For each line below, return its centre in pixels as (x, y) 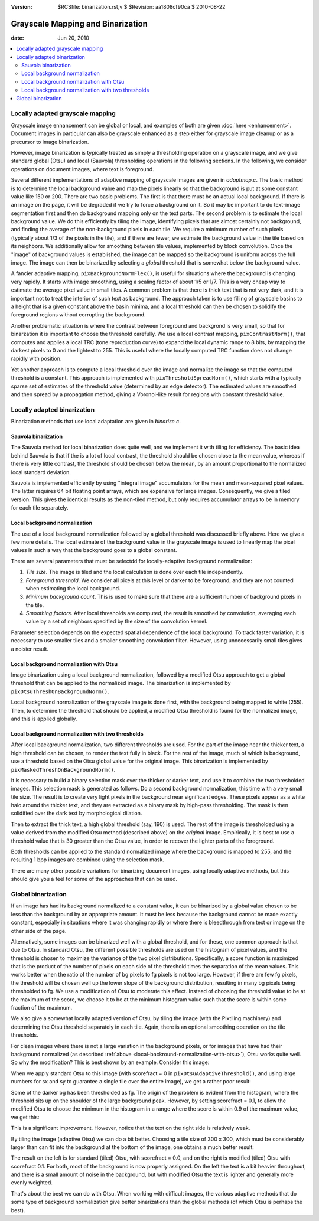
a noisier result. (30, 649)
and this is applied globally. (44, 719)
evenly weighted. (32, 1183)
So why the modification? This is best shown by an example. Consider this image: (110, 1062)
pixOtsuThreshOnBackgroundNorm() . (60, 691)
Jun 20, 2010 (74, 38)
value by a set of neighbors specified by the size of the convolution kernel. (117, 621)
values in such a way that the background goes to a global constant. (94, 550)
